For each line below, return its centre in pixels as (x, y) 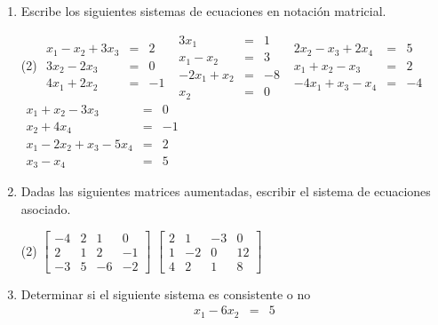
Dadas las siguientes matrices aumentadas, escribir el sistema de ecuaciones (226, 191)
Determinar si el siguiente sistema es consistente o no (166, 293)
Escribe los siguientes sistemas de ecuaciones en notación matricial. (203, 11)
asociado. (46, 209)
